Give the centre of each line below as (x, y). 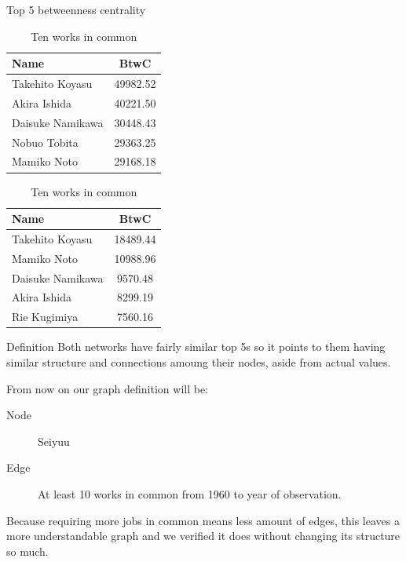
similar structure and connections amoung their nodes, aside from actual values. (199, 362)
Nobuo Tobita (45, 142)
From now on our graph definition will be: (108, 388)
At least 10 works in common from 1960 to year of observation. (190, 493)
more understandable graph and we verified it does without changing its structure (203, 536)
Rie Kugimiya (45, 317)
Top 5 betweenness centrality (76, 9)
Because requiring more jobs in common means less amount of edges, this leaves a (203, 520)
